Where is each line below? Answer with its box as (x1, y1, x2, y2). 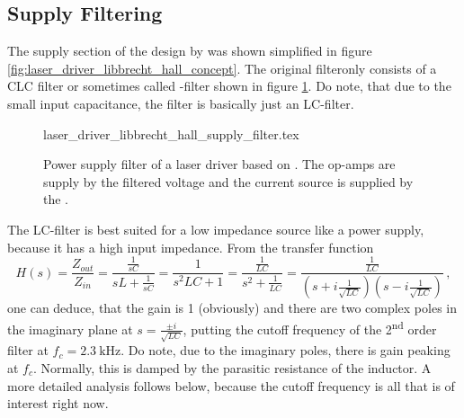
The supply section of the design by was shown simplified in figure (7, 41, 372, 60)
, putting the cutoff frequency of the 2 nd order (183, 316, 437, 338)
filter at (7, 341, 49, 360)
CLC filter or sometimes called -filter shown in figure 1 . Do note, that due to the (7, 76, 451, 95)
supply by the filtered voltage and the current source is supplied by (43, 172, 414, 191)
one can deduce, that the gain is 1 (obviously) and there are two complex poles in (7, 298, 458, 317)
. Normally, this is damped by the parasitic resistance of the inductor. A (33, 358, 432, 377)
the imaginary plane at (7, 319, 133, 338)
